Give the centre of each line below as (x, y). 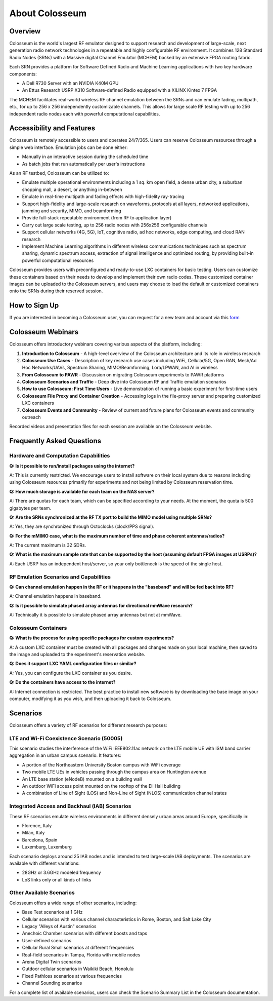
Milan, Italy (33, 833)
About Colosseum (48, 13)
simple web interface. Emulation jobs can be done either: (69, 147)
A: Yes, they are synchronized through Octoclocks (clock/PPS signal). (82, 526)
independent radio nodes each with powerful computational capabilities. (85, 113)
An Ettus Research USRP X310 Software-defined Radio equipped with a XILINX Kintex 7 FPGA (120, 90)
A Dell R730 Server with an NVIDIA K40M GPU (70, 83)
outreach (31, 417)
